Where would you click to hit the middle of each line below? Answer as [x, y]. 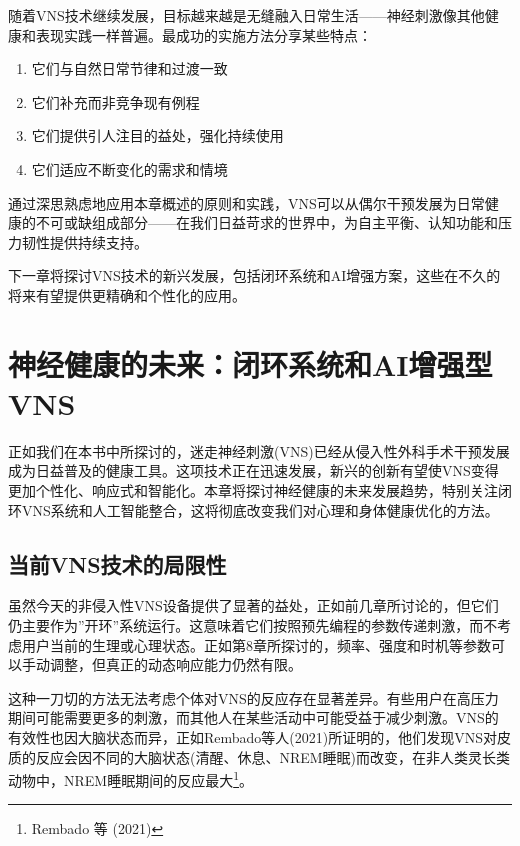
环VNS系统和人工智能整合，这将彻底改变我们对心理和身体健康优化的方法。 [253, 509]
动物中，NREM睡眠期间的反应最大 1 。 [131, 778]
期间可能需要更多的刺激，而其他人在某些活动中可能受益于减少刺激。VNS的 [253, 717]
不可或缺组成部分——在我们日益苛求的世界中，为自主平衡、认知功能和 [266, 222]
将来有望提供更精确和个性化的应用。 [127, 294]
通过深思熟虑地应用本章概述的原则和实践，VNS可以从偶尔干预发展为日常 [246, 202]
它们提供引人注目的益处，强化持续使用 [157, 135]
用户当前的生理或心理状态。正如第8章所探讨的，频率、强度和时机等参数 [256, 644]
